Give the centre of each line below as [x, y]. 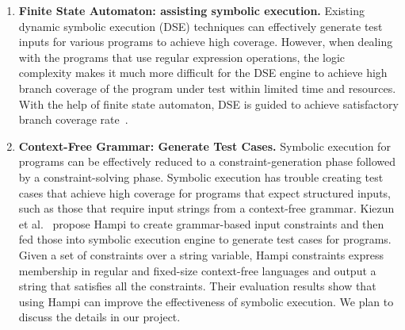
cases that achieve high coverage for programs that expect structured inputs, [205, 192]
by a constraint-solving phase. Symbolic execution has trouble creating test [201, 177]
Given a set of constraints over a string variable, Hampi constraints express [201, 254]
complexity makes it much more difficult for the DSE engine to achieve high [203, 73]
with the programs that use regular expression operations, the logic [182, 57]
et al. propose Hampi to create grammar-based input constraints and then [201, 223]
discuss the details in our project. [99, 317]
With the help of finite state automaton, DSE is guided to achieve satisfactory [208, 104]
